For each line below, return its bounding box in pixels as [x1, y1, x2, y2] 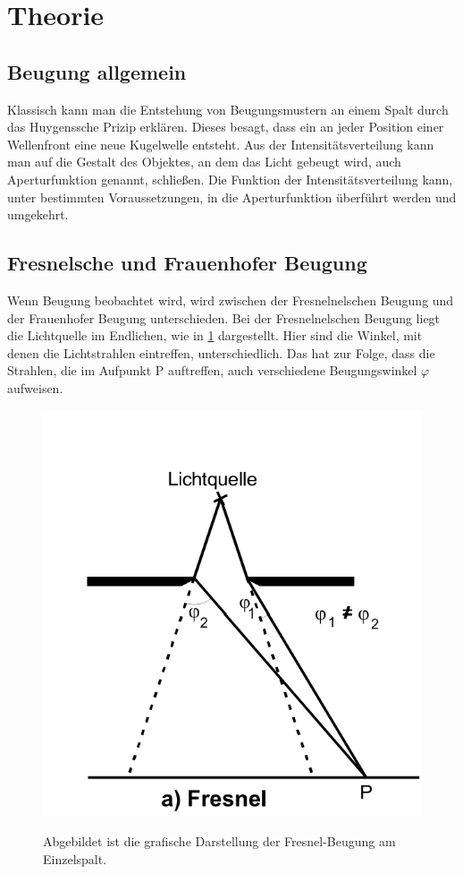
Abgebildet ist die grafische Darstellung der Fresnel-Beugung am [43, 832, 396, 851]
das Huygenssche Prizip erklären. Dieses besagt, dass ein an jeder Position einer [7, 117, 444, 136]
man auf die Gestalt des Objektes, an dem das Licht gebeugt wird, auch [7, 152, 401, 171]
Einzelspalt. [43, 849, 107, 868]
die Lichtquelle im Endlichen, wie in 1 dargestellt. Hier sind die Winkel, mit [7, 326, 423, 345]
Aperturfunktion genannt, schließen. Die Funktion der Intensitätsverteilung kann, [7, 169, 453, 188]
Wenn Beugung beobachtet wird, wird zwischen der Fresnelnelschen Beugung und [7, 290, 454, 309]
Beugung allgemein [7, 57, 187, 85]
